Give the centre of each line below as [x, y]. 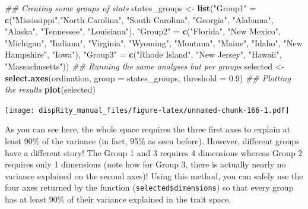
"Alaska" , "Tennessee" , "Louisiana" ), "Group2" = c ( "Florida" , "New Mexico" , [143, 31]
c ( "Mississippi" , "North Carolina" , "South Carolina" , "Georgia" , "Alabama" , [139, 19]
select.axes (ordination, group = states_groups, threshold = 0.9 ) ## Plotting [148, 77]
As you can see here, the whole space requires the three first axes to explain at [148, 129]
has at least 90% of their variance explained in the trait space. [118, 199]
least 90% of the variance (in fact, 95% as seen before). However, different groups [152, 141]
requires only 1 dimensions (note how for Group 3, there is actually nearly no [145, 164]
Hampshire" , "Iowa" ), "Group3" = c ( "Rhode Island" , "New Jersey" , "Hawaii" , [143, 54]
